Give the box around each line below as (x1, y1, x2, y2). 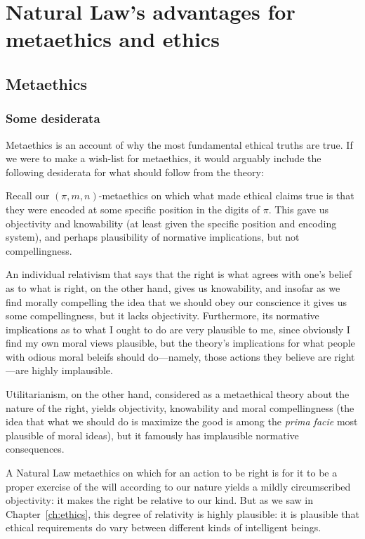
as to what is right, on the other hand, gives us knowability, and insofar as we (6, 280, 340, 295)
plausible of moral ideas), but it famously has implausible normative (6, 427, 299, 442)
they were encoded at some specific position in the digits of (6, 201, 260, 216)
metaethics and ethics (6, 25, 220, 53)
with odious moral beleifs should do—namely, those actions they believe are (6, 349, 331, 364)
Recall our (6, 188, 50, 203)
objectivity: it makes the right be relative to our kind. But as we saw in (6, 493, 314, 507)
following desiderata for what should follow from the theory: (6, 164, 264, 179)
